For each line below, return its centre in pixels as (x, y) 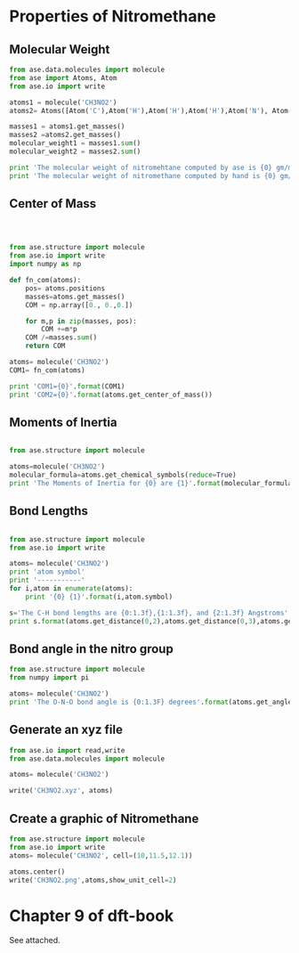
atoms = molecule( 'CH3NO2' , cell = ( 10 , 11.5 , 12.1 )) (101, 855)
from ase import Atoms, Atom (63, 77)
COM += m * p (59, 330)
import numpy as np (45, 265)
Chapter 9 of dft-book (92, 916)
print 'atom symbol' (48, 572)
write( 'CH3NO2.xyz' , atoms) (61, 791)
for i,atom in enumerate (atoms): (71, 589)
